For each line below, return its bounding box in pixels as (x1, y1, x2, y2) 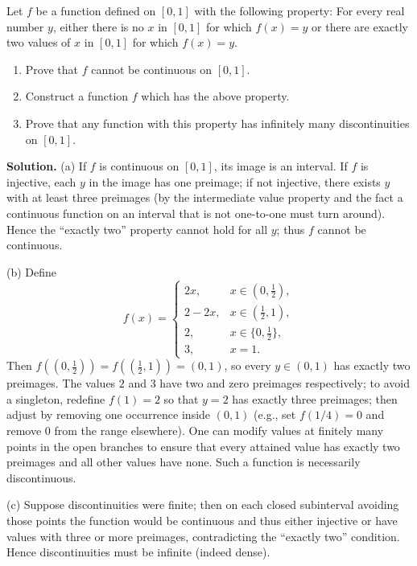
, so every (224, 357, 271, 374)
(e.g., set (254, 406, 296, 423)
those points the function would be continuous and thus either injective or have (6, 512, 398, 529)
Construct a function (25, 88, 129, 105)
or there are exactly (312, 18, 408, 35)
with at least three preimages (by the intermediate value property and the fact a (6, 189, 403, 206)
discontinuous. (6, 469, 76, 486)
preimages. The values (6, 375, 116, 392)
